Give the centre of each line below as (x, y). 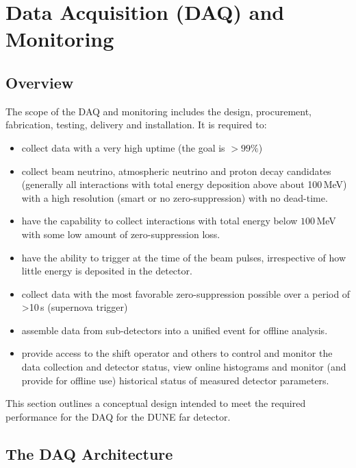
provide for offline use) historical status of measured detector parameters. (175, 380)
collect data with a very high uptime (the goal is (123, 147)
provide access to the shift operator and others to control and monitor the (177, 353)
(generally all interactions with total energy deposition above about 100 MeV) (184, 184)
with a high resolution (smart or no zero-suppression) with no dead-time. (175, 197)
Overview (40, 82)
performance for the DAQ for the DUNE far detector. (118, 416)
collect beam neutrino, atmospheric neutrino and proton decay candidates (176, 171)
